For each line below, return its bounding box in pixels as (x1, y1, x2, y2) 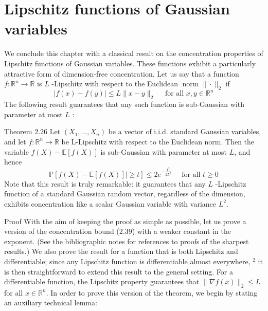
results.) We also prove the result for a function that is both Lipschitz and (4, 246, 238, 257)
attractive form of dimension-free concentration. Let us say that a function (4, 68, 239, 79)
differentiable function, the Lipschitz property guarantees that (4, 276, 200, 287)
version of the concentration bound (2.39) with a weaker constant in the (4, 226, 231, 236)
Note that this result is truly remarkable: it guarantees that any (4, 178, 206, 189)
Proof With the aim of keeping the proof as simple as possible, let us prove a (4, 215, 246, 226)
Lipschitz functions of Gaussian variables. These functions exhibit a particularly (4, 58, 256, 68)
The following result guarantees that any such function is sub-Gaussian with (4, 99, 245, 109)
